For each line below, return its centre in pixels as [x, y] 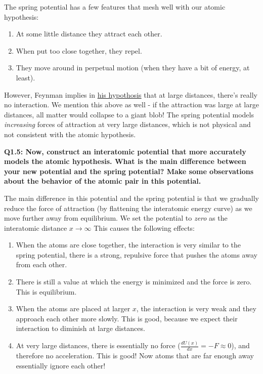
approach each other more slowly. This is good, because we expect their [127, 318]
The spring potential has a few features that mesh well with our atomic [115, 7]
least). [26, 77]
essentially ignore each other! [61, 365]
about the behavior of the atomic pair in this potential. [103, 181]
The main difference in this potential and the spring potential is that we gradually [131, 198]
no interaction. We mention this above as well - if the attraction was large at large [131, 105]
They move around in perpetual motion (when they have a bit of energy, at [133, 68]
